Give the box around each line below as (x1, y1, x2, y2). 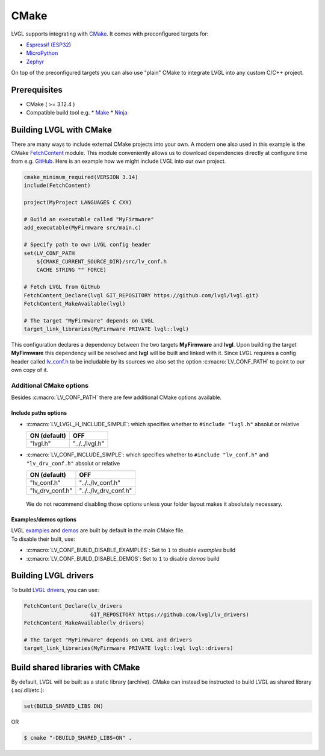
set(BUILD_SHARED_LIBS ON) (23, 703, 104, 710)
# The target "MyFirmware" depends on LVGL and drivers (23, 636, 193, 643)
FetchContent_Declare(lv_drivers (23, 603, 123, 610)
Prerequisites (11, 84, 63, 95)
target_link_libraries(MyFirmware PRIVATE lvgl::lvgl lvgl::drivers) (23, 645, 234, 652)
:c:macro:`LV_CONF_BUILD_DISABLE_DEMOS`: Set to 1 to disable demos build (26, 555, 220, 562)
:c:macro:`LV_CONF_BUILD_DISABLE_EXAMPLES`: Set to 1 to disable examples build (26, 546, 236, 554)
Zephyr (26, 58, 45, 65)
